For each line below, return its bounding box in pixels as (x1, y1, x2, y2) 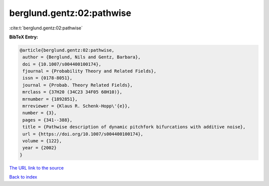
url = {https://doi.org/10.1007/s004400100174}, (22, 131, 143, 137)
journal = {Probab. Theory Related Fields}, (22, 82, 133, 88)
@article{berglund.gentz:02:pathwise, (19, 47, 115, 53)
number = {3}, (22, 110, 57, 116)
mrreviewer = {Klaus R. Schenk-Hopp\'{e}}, (22, 103, 131, 109)
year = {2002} (22, 145, 57, 151)
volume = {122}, (22, 138, 62, 144)
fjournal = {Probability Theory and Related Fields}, (22, 68, 156, 74)
